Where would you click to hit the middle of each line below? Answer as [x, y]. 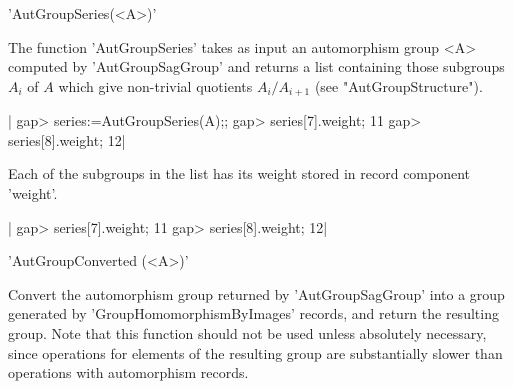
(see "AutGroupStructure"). [398, 85]
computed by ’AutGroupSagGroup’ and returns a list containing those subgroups [256, 66]
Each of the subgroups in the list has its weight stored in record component [239, 173]
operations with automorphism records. [128, 372]
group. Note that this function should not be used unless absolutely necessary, [247, 332]
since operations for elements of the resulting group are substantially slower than [255, 352]
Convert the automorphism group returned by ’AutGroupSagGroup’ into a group [256, 293]
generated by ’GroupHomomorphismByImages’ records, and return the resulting [253, 313]
